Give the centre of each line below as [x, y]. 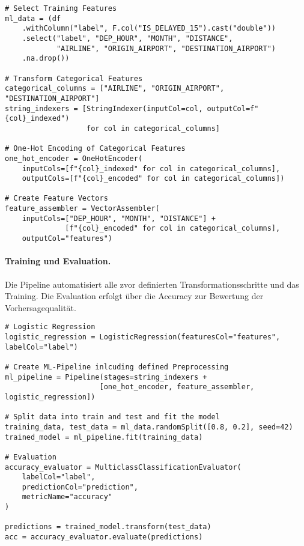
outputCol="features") [67, 239]
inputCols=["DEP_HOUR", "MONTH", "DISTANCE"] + [119, 218]
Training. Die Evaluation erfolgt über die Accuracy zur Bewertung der [134, 296]
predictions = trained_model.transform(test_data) [108, 527]
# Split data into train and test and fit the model [112, 417]
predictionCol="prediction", [80, 487]
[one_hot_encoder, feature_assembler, [177, 387]
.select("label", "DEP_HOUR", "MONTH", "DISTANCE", [127, 38]
